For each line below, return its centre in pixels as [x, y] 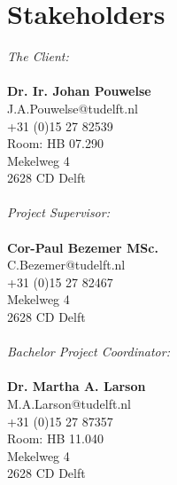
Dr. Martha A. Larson [77, 386]
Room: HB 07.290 [55, 143]
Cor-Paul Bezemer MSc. [83, 247]
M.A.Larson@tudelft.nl [69, 403]
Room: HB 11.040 [55, 438]
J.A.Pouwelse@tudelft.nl [73, 108]
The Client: [38, 56]
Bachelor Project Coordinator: [88, 352]
